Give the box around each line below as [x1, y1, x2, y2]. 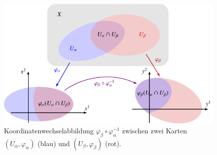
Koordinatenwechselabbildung [4, 125, 94, 135]
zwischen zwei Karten [122, 125, 187, 135]
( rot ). [105, 138, 121, 148]
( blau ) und [37, 138, 70, 148]
